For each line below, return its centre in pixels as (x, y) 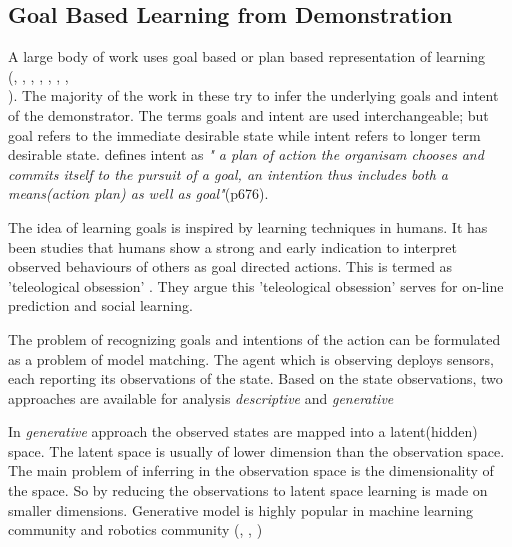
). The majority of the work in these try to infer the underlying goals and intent (253, 95)
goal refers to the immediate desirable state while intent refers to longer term (244, 134)
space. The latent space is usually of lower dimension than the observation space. (256, 450)
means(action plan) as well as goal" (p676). (138, 193)
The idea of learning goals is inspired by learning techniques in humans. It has (248, 226)
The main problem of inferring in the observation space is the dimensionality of (251, 470)
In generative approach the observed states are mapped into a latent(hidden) (243, 431)
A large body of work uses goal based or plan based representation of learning (247, 56)
